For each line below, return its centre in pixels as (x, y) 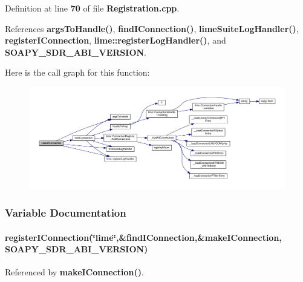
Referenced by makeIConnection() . (74, 272)
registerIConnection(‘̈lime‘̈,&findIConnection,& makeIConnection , (143, 237)
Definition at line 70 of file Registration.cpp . (92, 8)
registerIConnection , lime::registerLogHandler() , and (116, 40)
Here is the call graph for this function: (77, 72)
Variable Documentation (66, 212)
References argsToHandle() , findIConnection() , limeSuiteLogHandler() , (152, 28)
